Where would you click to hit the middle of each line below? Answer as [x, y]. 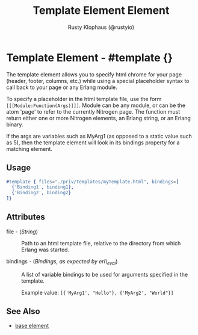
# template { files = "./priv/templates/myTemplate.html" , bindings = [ [93, 182]
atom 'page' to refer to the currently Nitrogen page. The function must [93, 111]
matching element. [29, 149]
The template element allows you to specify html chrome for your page [94, 74]
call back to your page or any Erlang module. [62, 87]
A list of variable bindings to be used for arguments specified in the [105, 274]
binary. [15, 124]
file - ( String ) [22, 232]
